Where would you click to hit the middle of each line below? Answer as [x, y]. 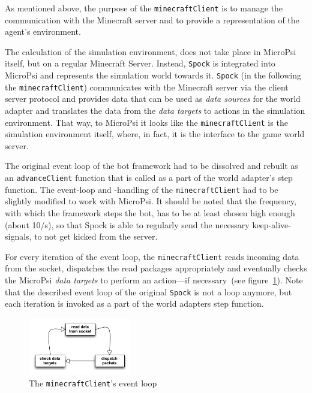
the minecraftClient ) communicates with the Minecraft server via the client [147, 87]
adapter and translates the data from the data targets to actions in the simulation [155, 110]
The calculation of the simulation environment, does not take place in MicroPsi [151, 51]
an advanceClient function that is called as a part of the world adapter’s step [149, 178]
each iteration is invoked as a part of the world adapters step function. [134, 303]
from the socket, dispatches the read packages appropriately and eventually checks [156, 268]
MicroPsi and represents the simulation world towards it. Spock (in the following [153, 75]
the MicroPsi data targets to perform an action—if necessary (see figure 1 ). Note [154, 279]
